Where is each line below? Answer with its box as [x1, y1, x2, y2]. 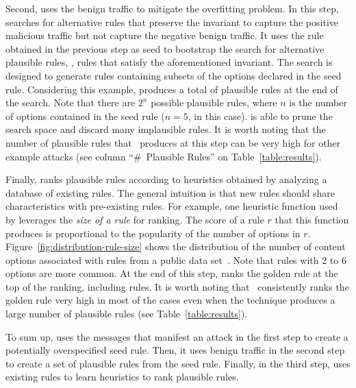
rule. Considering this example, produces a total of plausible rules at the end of [5, 82, 338, 96]
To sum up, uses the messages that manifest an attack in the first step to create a [5, 329, 348, 343]
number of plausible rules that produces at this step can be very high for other [5, 135, 341, 149]
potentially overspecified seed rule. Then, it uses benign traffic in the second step [5, 343, 345, 357]
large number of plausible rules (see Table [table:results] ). [5, 306, 248, 321]
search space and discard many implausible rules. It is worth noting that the [5, 122, 326, 136]
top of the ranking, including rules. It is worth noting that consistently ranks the [5, 279, 349, 293]
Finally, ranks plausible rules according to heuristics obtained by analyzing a [5, 172, 327, 186]
